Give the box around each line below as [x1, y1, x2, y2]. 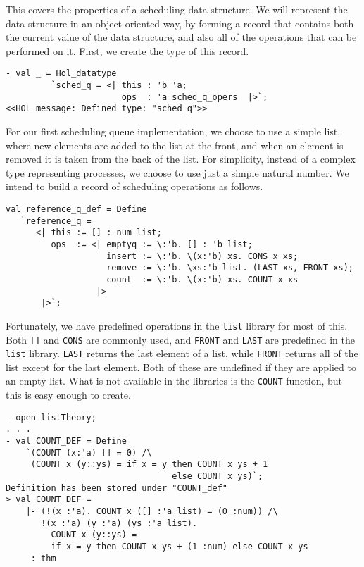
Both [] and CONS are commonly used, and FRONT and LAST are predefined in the [6, 332, 355, 347]
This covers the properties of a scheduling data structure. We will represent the [6, 2, 348, 16]
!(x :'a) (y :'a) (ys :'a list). [41, 518, 198, 528]
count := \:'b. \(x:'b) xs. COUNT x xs [106, 274, 299, 285]
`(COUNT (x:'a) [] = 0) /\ [25, 447, 152, 458]
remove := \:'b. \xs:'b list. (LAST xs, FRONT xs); [106, 263, 353, 273]
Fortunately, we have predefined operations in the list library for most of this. [6, 318, 348, 332]
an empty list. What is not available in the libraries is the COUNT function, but [6, 373, 342, 388]
